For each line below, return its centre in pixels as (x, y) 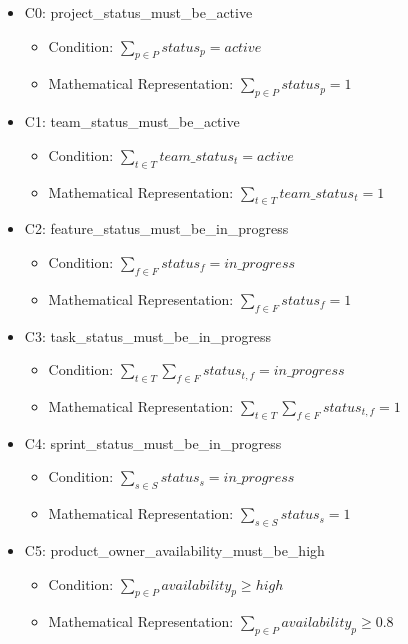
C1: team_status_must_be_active (132, 121)
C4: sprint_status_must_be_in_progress (153, 442)
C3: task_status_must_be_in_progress (148, 335)
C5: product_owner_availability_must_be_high (174, 549)
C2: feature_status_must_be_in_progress (156, 228)
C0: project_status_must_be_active (138, 12)
